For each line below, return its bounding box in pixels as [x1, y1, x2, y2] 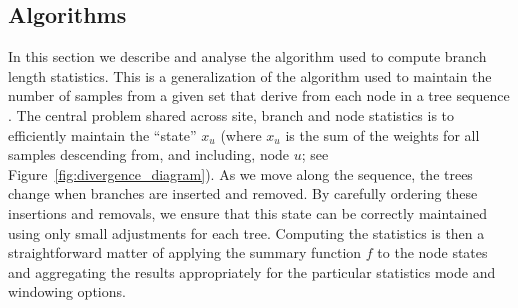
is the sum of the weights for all [285, 124, 480, 145]
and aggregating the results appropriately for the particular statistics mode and [8, 261, 496, 282]
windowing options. [8, 281, 126, 302]
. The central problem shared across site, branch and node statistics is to [8, 104, 455, 125]
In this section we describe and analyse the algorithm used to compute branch [8, 46, 487, 67]
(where [220, 124, 262, 145]
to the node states [377, 242, 488, 263]
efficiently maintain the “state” [8, 124, 197, 145]
